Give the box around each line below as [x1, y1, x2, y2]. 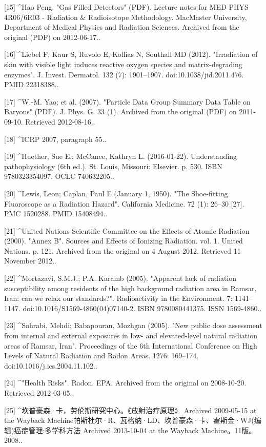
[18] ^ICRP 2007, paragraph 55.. [4, 133, 107, 144]
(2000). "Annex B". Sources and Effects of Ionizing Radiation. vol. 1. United [4, 235, 243, 246]
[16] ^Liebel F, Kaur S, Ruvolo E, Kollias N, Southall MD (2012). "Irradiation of [4, 49, 258, 59]
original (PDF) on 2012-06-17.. [4, 31, 101, 42]
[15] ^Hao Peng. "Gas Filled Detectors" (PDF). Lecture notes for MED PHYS [4, 2, 249, 12]
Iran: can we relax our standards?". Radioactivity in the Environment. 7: [4, 293, 233, 303]
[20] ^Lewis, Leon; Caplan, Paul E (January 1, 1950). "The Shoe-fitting [4, 188, 228, 198]
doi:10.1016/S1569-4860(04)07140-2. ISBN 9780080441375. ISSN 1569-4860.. [23, 302, 262, 313]
